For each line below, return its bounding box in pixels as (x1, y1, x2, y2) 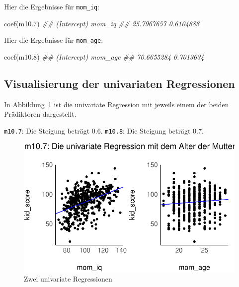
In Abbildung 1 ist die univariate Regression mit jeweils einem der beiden (4, 99, 229, 109)
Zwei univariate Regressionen (24, 274, 112, 284)
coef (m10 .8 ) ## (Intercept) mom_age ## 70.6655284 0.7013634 (4, 51, 204, 62)
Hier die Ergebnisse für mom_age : (4, 35, 103, 45)
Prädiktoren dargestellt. (4, 109, 77, 119)
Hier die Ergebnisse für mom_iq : (4, 1, 99, 11)
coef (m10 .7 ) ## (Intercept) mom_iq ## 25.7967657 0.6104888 (4, 18, 200, 28)
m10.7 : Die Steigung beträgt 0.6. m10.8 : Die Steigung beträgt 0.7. (4, 125, 204, 136)
